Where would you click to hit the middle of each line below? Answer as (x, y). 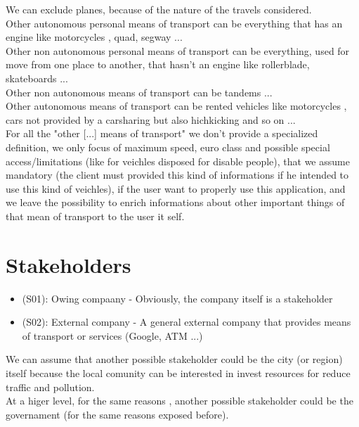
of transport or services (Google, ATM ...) (112, 335)
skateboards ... (37, 78)
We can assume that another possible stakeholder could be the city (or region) (174, 359)
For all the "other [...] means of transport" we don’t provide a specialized (162, 133)
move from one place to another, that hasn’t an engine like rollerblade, (158, 64)
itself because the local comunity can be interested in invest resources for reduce (178, 373)
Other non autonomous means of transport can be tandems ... (139, 92)
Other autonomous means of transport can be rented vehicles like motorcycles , (176, 106)
